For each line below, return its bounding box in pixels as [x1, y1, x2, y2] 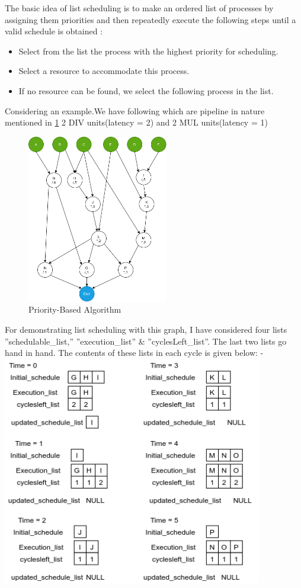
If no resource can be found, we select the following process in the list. [18, 84, 274, 97]
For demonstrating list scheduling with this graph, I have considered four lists [5, 323, 287, 336]
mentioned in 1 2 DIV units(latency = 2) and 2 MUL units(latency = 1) [5, 116, 268, 128]
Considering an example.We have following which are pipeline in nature [5, 104, 265, 117]
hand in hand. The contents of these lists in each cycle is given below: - [5, 346, 264, 359]
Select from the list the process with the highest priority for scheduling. [18, 44, 278, 57]
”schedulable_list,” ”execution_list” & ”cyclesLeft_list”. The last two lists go [5, 335, 287, 347]
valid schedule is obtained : [5, 25, 103, 37]
